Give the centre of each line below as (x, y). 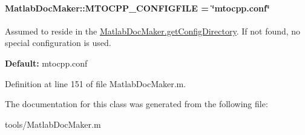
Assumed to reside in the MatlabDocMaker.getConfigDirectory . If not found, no (153, 31)
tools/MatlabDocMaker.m (53, 124)
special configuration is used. (58, 43)
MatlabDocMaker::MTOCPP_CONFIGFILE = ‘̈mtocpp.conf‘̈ (137, 8)
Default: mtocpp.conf (46, 63)
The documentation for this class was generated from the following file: (136, 104)
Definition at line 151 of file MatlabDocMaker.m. (96, 83)
